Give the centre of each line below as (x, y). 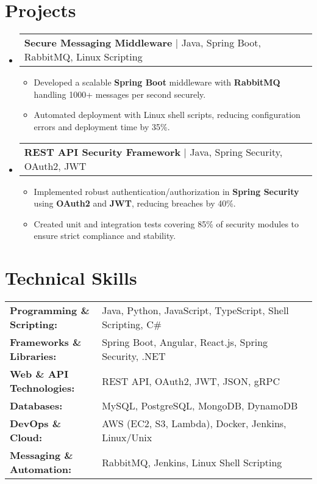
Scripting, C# (132, 324)
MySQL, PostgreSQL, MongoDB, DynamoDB (200, 405)
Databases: (36, 405)
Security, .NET (134, 356)
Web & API (39, 374)
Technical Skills (71, 278)
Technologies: (42, 388)
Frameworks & (46, 342)
